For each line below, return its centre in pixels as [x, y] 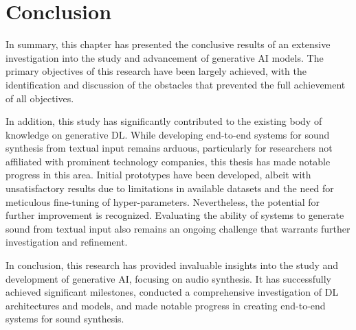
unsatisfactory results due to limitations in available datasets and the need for [170, 188]
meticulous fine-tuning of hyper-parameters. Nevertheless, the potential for [163, 201]
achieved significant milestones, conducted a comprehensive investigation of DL [172, 292]
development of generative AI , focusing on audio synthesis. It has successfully [168, 278]
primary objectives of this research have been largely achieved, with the [156, 71]
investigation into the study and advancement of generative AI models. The [165, 57]
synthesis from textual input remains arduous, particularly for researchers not [169, 148]
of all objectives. [40, 98]
